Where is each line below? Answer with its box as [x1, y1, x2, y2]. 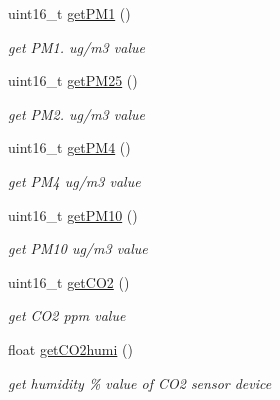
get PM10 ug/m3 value [8, 238, 148, 259]
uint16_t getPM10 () [8, 204, 138, 225]
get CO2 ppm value [8, 305, 126, 326]
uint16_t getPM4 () [8, 137, 131, 158]
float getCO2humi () [8, 338, 133, 359]
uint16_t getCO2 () [8, 271, 130, 292]
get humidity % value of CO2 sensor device [8, 372, 272, 393]
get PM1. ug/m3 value [8, 36, 145, 57]
